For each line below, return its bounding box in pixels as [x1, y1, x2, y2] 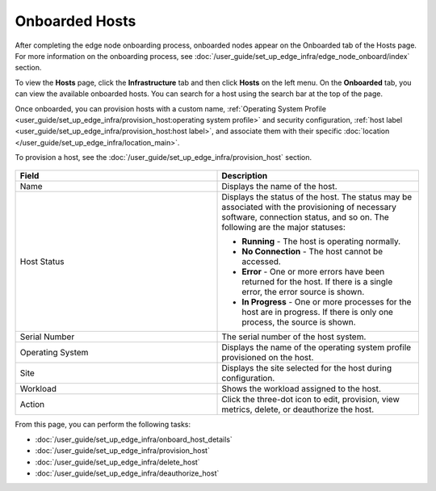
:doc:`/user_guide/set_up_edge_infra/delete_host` [35, 457, 201, 467]
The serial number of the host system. [221, 331, 367, 342]
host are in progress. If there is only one [241, 307, 393, 318]
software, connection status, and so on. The [221, 212, 389, 223]
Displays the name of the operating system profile [221, 342, 412, 353]
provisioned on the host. [221, 352, 314, 363]
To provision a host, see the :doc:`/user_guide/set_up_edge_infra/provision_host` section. [15, 153, 312, 162]
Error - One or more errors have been [241, 266, 385, 278]
